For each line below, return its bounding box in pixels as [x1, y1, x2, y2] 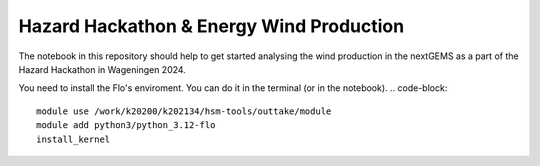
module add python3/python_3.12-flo [36, 120, 216, 131]
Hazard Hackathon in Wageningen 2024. [18, 63, 187, 75]
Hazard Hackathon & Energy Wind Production [18, 15, 405, 37]
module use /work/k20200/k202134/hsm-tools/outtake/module [36, 105, 332, 117]
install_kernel [36, 133, 111, 145]
